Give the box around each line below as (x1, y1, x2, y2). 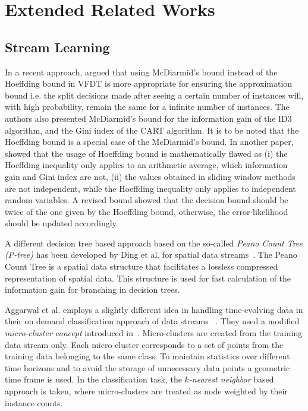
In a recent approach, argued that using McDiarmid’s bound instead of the (5, 65, 278, 78)
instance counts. (5, 396, 63, 409)
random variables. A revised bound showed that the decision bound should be (5, 194, 288, 206)
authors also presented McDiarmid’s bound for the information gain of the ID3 (5, 112, 292, 124)
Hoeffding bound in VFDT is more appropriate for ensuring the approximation (5, 77, 293, 90)
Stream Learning (5, 37, 110, 56)
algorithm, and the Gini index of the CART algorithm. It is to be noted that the (5, 124, 299, 136)
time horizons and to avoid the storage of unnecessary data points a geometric (5, 361, 290, 374)
